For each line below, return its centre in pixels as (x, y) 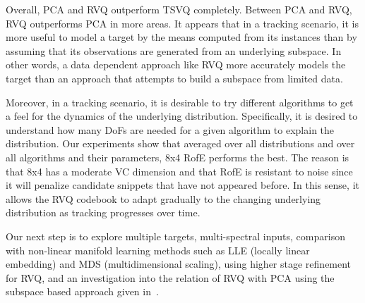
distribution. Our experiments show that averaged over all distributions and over (180, 143)
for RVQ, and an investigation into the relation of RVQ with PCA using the (170, 277)
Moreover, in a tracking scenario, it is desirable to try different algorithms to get (180, 102)
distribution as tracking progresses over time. (103, 212)
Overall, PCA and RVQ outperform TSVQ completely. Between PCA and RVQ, (179, 9)
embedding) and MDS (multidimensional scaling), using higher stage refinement (179, 264)
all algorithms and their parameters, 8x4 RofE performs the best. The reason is (178, 157)
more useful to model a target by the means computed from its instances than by (181, 37)
